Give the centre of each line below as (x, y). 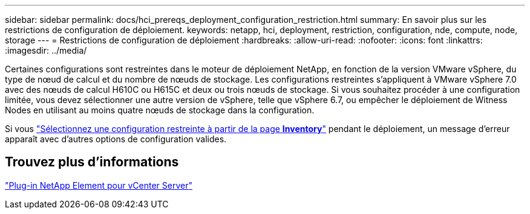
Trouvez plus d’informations (92, 162)
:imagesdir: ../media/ (46, 50)
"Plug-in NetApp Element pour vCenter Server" (99, 185)
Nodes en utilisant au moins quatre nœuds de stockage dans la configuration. (160, 110)
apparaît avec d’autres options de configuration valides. (116, 139)
